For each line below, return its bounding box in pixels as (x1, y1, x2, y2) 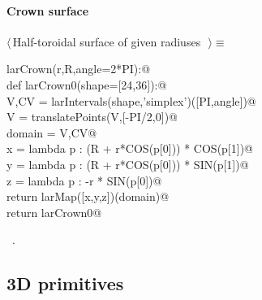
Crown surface (6, 2, 89, 19)
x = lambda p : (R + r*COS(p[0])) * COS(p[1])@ (6, 140, 253, 157)
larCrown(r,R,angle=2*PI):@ (6, 60, 151, 77)
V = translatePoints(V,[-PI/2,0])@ (6, 108, 178, 125)
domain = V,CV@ (6, 124, 97, 141)
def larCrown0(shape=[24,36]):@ (6, 76, 167, 93)
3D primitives (6, 271, 124, 296)
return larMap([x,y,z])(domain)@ (6, 188, 170, 205)
